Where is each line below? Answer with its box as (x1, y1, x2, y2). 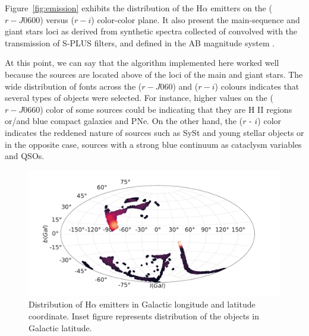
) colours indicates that (215, 80, 299, 92)
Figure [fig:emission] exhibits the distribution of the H (5, 2, 203, 14)
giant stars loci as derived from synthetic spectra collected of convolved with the (5, 25, 298, 37)
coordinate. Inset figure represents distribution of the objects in (29, 309, 259, 322)
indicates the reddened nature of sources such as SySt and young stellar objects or (5, 126, 304, 138)
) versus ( (40, 13, 74, 26)
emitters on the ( (210, 2, 272, 14)
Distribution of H (29, 298, 92, 310)
